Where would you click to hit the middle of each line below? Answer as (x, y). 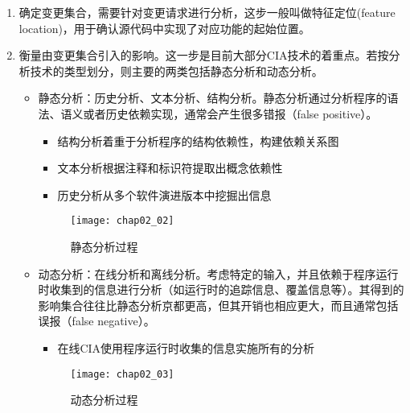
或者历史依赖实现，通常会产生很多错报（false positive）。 (230, 113)
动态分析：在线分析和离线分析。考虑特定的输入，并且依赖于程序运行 (218, 273)
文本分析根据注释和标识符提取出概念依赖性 (170, 168)
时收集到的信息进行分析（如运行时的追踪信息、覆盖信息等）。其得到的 (221, 289)
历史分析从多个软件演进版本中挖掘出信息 (164, 194)
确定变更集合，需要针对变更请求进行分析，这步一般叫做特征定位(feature (207, 12)
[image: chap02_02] (122, 221)
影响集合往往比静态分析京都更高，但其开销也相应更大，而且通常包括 (218, 305)
